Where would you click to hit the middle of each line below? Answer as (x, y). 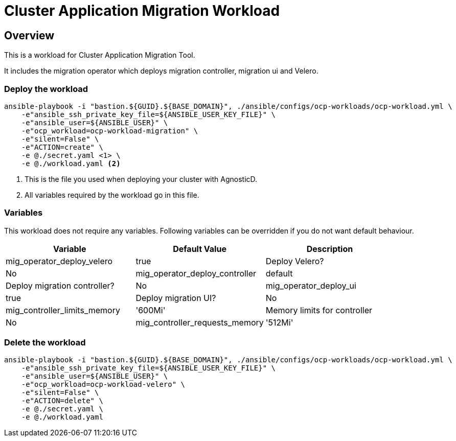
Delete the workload (45, 343)
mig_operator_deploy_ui (311, 285)
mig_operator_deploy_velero (59, 261)
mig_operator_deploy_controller (196, 273)
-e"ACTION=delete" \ (62, 401)
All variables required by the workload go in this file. (112, 195)
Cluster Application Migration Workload (142, 11)
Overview (29, 35)
